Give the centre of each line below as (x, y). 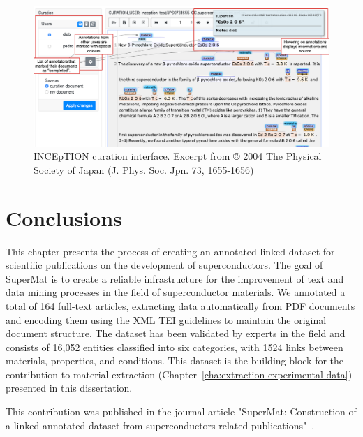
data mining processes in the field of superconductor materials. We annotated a (176, 292)
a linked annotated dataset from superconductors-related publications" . (160, 425)
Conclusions (64, 217)
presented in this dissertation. (69, 388)
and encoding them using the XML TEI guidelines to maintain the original (166, 319)
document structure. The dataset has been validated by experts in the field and (176, 333)
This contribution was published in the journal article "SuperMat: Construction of (181, 412)
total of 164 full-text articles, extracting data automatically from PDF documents (180, 305)
